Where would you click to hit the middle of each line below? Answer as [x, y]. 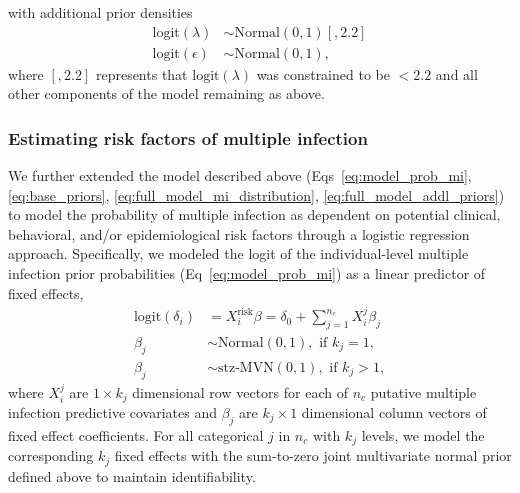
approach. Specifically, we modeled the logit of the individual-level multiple [238, 253]
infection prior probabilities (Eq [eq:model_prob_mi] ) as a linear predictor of [247, 273]
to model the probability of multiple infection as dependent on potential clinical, [254, 214]
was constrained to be [323, 73]
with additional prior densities [100, 12]
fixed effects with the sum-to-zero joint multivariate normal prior [313, 455]
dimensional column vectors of [394, 411]
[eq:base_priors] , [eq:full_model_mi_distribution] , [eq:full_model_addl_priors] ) [256, 194]
